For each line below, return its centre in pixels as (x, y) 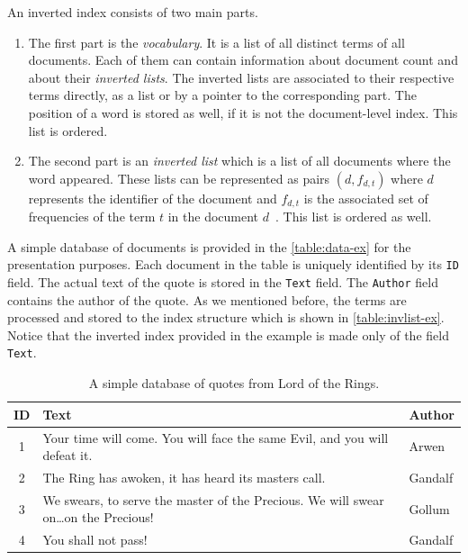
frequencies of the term (92, 217)
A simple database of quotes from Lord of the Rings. (234, 383)
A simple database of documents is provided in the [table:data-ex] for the (209, 246)
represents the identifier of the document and (153, 198)
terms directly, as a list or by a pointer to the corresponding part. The (222, 95)
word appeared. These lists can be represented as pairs (179, 178)
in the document (213, 217)
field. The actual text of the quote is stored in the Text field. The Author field (223, 282)
